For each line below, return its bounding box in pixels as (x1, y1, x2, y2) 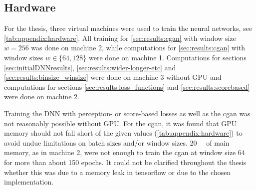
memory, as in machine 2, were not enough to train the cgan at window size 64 (4, 147, 245, 158)
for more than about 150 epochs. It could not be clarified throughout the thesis (4, 157, 247, 167)
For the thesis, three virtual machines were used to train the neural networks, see (4, 23, 253, 33)
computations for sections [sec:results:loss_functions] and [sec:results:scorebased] (4, 81, 250, 92)
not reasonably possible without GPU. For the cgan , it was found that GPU (4, 118, 237, 128)
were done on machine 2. (4, 91, 79, 102)
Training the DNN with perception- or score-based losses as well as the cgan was (4, 108, 251, 118)
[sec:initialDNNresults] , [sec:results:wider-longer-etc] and (4, 62, 176, 72)
